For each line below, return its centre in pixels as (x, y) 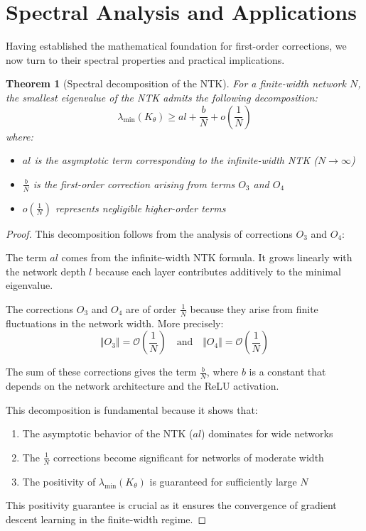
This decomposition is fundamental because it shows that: (132, 409)
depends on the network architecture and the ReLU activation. (142, 386)
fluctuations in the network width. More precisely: (115, 323)
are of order (151, 308)
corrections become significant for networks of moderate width (189, 457)
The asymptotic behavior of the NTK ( (108, 433)
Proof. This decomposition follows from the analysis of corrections (149, 233)
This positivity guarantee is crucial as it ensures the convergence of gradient (171, 505)
